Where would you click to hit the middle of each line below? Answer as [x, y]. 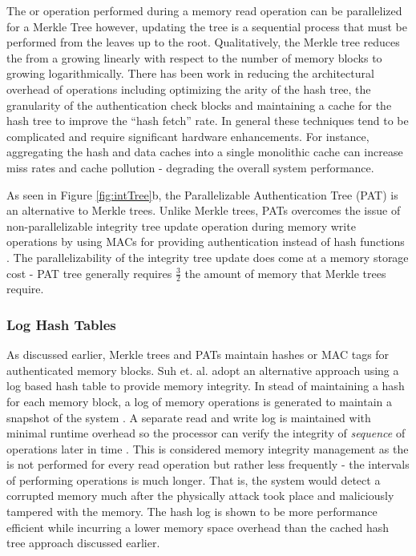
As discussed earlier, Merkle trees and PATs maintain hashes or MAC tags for [198, 355]
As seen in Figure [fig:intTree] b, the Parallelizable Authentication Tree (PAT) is [202, 194]
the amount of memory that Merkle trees [285, 273]
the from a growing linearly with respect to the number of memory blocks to [194, 57]
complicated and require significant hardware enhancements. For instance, [188, 136]
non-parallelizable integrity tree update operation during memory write [181, 226]
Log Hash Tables [61, 324]
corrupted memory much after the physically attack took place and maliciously [200, 496]
